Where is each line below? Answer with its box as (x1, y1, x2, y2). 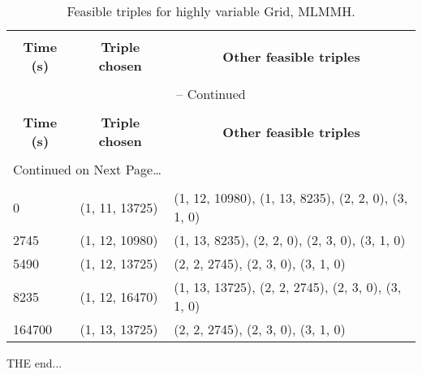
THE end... (6, 355, 62, 371)
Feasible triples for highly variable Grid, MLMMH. (67, 2, 355, 20)
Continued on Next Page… (13, 160, 161, 178)
